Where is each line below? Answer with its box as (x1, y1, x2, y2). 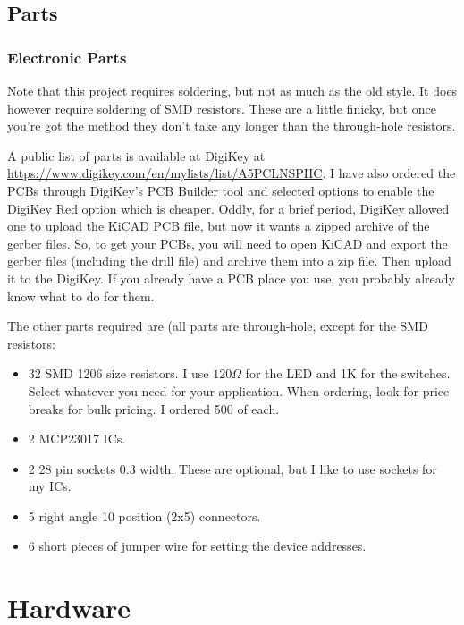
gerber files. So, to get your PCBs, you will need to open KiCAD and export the (7, 233, 448, 252)
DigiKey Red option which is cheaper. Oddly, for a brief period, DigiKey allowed (7, 198, 450, 217)
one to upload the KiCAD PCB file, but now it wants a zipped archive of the (7, 216, 430, 235)
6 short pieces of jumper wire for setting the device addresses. (28, 536, 367, 555)
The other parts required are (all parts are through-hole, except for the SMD (7, 317, 428, 335)
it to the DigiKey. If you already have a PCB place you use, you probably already (7, 268, 455, 287)
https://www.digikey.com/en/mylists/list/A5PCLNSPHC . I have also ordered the (7, 164, 456, 182)
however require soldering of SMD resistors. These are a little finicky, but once (7, 98, 436, 117)
